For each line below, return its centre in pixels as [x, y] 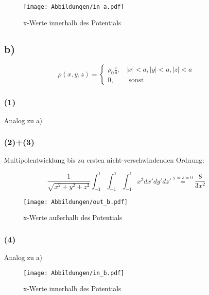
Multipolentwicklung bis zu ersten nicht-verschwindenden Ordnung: [104, 160]
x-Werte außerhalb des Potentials [73, 217]
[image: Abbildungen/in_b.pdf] [74, 273]
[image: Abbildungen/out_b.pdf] [76, 202]
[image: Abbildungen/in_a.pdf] [74, 7]
